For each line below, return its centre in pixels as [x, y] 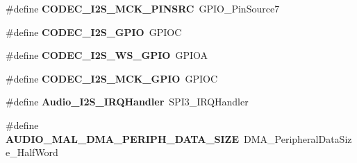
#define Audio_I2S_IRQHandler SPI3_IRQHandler [127, 102]
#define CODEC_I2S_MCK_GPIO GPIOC [111, 78]
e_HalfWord [32, 152]
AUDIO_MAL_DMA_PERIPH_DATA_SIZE [123, 138]
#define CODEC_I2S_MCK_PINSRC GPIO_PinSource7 [143, 8]
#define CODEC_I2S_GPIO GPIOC [94, 32]
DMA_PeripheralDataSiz [298, 138]
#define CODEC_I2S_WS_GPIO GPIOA [107, 55]
